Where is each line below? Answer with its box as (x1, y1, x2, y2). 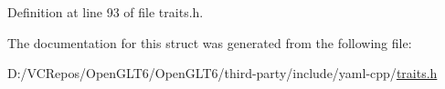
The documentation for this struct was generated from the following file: (7, 33, 412, 52)
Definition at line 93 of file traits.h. (7, 3, 204, 21)
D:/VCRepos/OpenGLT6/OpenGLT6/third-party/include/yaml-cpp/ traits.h (7, 64, 438, 83)
